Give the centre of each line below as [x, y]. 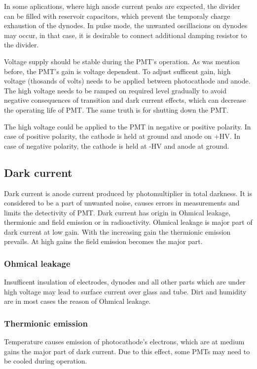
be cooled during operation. [46, 361]
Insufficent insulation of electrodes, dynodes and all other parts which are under [125, 282]
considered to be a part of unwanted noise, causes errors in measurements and [122, 203]
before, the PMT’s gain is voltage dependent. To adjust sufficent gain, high [117, 71]
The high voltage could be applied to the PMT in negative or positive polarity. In [128, 126]
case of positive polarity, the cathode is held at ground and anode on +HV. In [122, 136]
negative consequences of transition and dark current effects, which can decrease [125, 100]
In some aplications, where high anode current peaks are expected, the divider [122, 6]
